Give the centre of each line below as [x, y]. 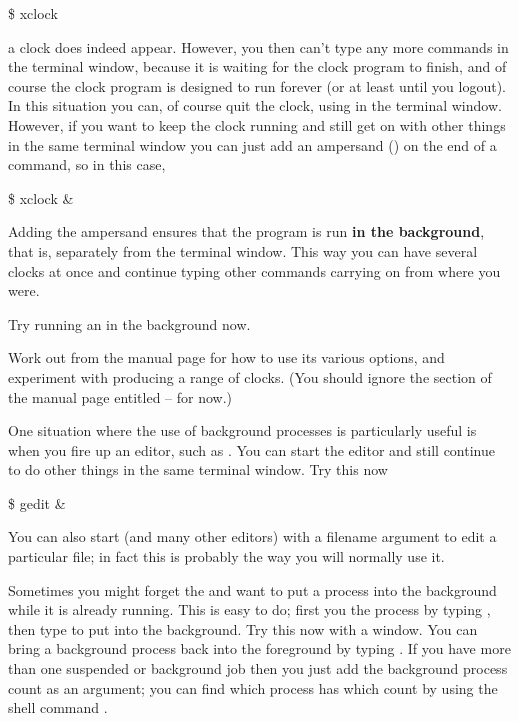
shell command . [58, 707]
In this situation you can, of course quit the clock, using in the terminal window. [255, 105]
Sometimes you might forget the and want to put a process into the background [252, 589]
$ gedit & [37, 502]
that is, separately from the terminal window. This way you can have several [243, 250]
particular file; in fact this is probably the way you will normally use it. [226, 556]
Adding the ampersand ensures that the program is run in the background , [246, 231]
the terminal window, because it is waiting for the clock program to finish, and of [257, 66]
